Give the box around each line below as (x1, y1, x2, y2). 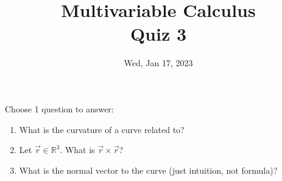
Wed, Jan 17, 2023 (124, 56, 193, 69)
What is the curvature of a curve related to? (19, 123, 185, 135)
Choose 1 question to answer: (5, 102, 114, 115)
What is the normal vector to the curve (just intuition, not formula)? (19, 163, 278, 176)
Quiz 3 (130, 21, 187, 46)
